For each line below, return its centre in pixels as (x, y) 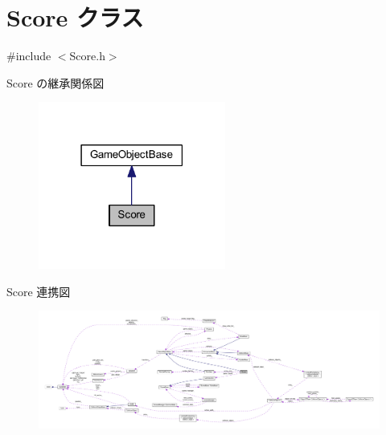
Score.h (87, 56)
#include (29, 56)
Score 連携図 (39, 291)
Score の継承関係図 (55, 82)
